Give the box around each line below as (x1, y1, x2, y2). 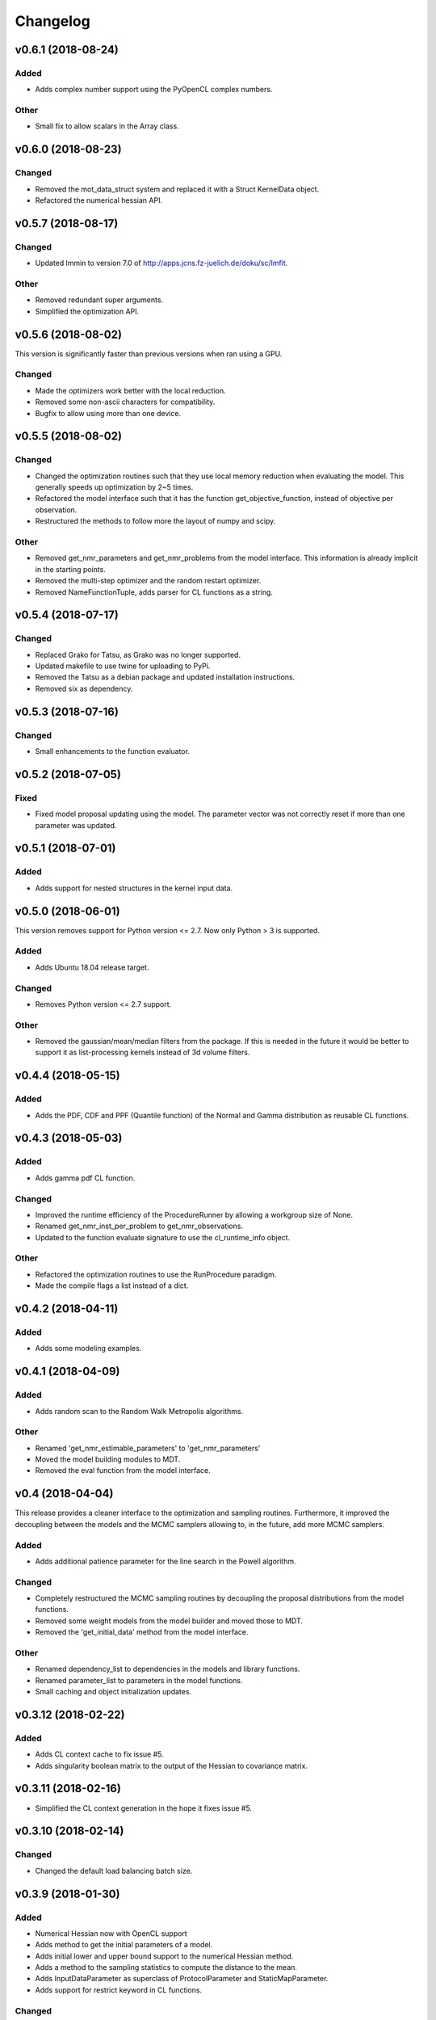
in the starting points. (35, 564, 107, 574)
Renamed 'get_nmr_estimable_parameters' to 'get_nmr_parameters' (35, 1443, 261, 1453)
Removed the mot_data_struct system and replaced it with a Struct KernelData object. (35, 184, 320, 194)
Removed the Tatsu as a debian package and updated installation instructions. (35, 672, 296, 682)
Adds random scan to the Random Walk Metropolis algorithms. (35, 1406, 244, 1416)
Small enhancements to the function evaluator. (35, 747, 190, 756)
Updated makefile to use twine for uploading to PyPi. (35, 661, 211, 671)
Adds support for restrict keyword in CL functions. (35, 1984, 202, 1995)
